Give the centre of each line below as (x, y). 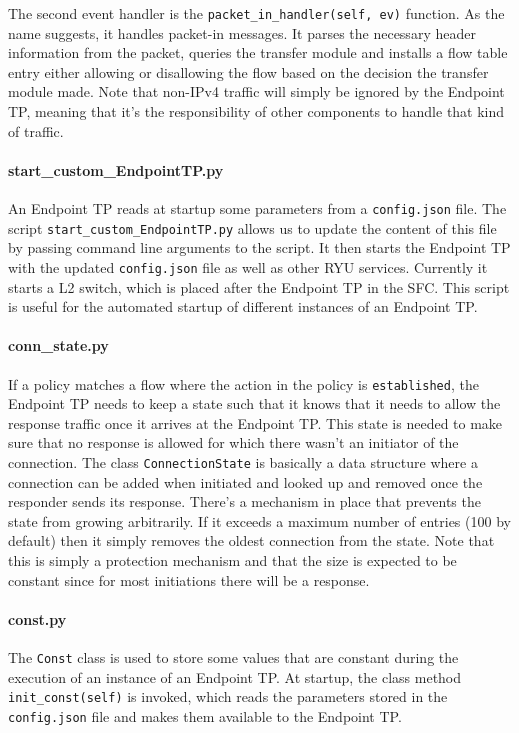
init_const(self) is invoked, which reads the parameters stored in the (228, 696)
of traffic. (36, 130)
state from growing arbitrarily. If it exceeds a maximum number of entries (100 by (259, 520)
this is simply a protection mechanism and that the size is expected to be (232, 560)
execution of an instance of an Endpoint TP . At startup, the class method (235, 676)
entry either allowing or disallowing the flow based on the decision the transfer (248, 71)
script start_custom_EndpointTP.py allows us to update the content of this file (252, 227)
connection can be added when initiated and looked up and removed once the (245, 481)
